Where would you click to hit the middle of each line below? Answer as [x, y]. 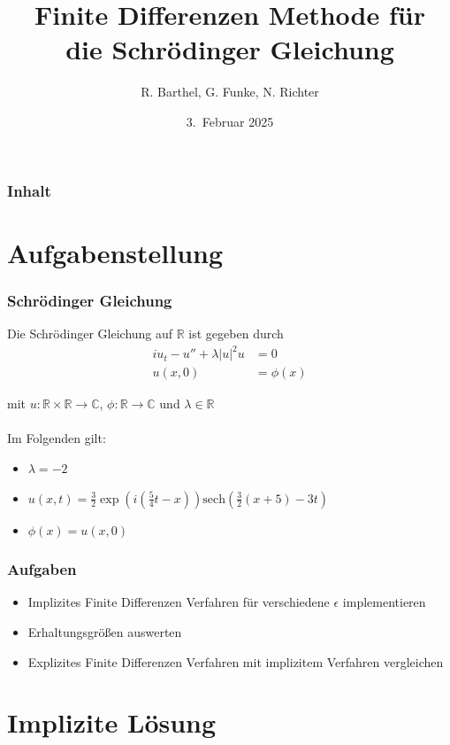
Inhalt [29, 190]
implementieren [384, 602]
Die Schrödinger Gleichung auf [90, 334]
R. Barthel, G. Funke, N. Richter [230, 92]
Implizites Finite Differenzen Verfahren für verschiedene [179, 602]
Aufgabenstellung [115, 252]
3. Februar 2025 [230, 121]
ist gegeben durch [236, 334]
